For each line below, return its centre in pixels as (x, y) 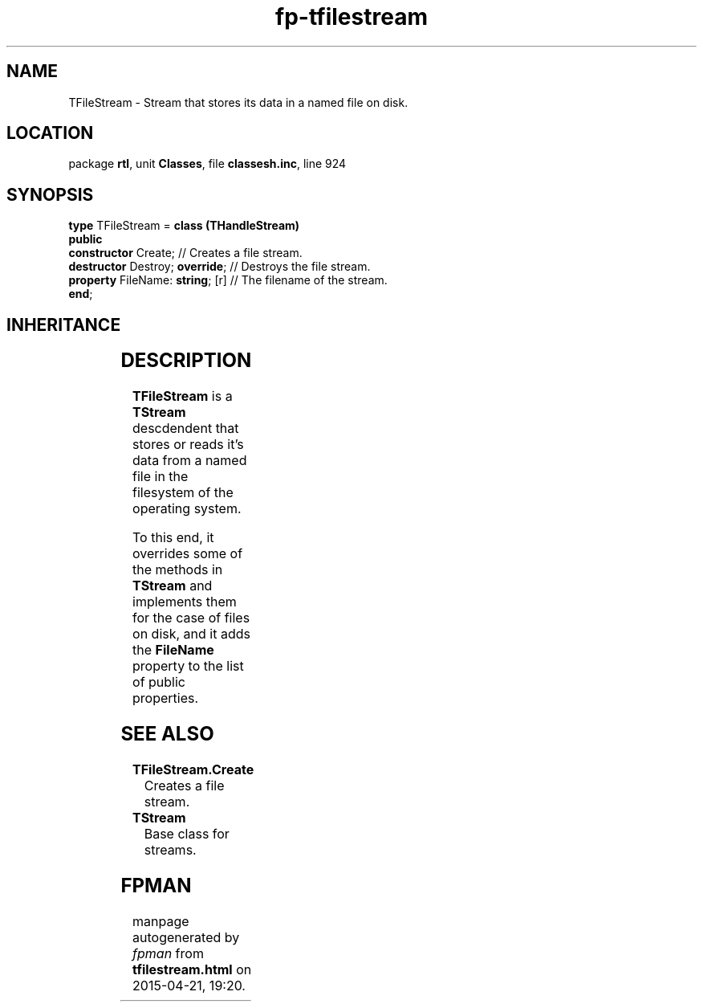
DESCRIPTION (186, 361)
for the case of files (191, 618)
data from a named (190, 461)
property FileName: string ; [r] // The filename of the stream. (228, 280)
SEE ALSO (167, 733)
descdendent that (186, 429)
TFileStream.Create (193, 769)
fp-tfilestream (351, 17)
